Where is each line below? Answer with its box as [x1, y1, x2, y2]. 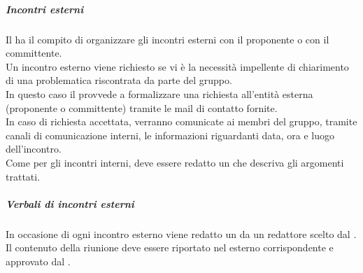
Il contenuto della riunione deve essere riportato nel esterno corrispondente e [6, 240, 334, 255]
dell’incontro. [6, 141, 62, 156]
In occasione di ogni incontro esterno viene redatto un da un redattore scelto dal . [6, 226, 357, 241]
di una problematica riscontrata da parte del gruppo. [6, 73, 232, 87]
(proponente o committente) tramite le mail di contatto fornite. [6, 100, 278, 115]
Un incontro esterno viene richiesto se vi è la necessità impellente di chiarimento [6, 59, 349, 73]
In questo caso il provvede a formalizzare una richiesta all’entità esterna [6, 86, 313, 101]
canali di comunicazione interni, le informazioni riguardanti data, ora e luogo [6, 127, 335, 142]
